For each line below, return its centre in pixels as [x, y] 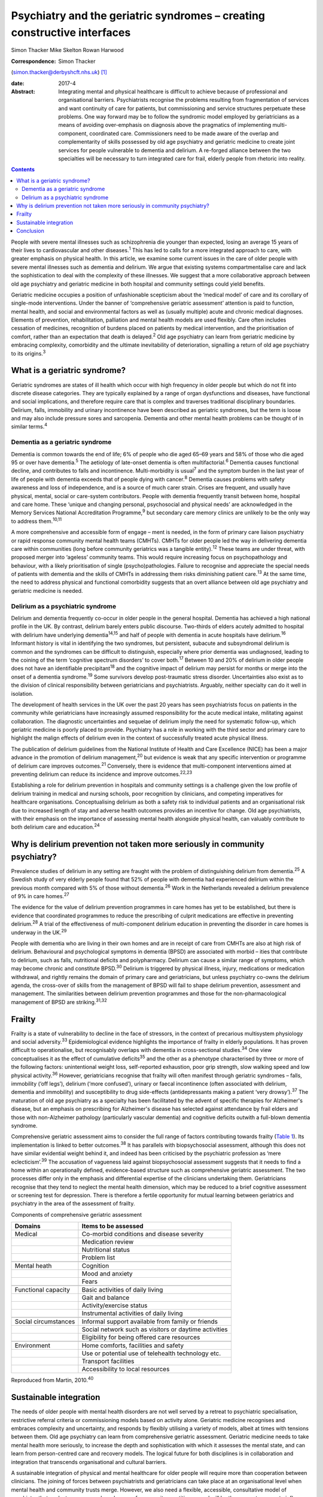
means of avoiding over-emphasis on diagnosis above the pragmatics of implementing [165, 125]
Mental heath [33, 1266]
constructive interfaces [71, 32]
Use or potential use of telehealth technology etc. [151, 1353]
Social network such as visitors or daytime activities [155, 1329]
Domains [28, 1226]
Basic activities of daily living [122, 1290]
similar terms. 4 [29, 426]
